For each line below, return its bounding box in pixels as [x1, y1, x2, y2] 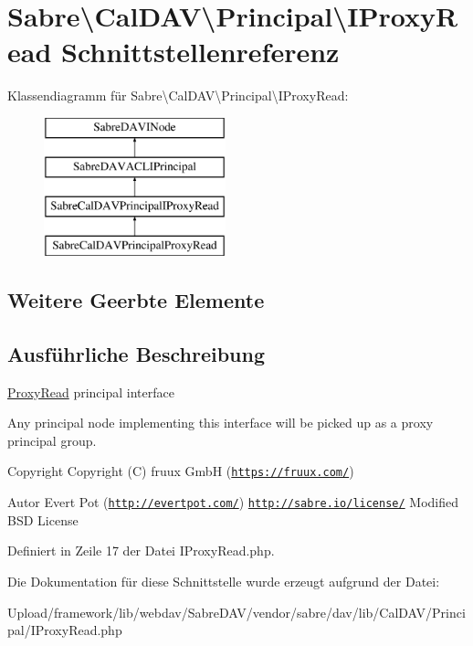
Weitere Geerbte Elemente [7, 286, 265, 314]
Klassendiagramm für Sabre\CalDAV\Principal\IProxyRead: [7, 86, 349, 105]
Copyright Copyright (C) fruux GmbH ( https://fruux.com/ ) [7, 461, 354, 481]
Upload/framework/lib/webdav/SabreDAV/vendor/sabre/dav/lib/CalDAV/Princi [7, 602, 466, 621]
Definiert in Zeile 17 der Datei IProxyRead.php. [7, 541, 275, 560]
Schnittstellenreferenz [61, 33, 340, 70]
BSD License [7, 510, 79, 529]
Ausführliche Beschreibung [7, 339, 265, 367]
